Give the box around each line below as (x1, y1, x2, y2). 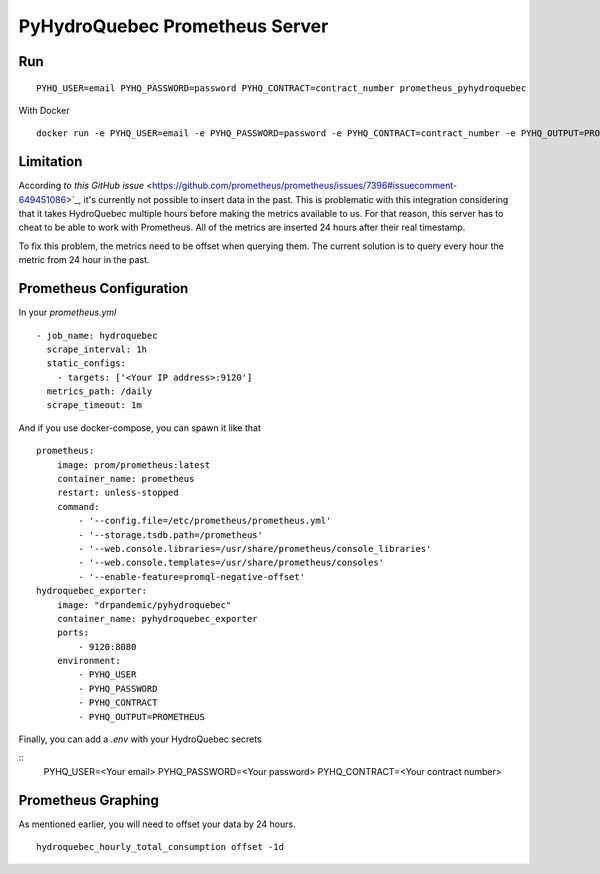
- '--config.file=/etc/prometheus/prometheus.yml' (78, 515, 332, 527)
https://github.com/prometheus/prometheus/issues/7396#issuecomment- (151, 180, 458, 192)
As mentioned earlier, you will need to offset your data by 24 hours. (18, 818, 296, 830)
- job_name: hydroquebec (36, 330, 158, 341)
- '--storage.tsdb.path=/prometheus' (78, 529, 264, 540)
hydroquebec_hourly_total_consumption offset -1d (36, 841, 285, 853)
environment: (56, 655, 121, 667)
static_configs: (46, 358, 127, 369)
